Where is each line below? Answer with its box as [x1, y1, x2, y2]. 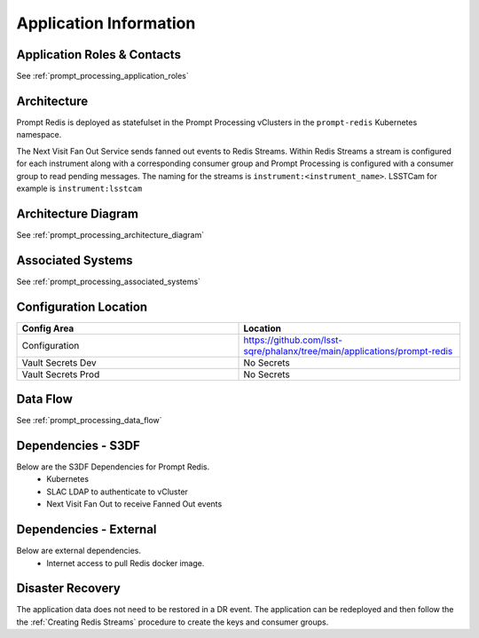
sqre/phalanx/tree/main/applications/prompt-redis [243, 344, 453, 357]
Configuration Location [16, 299, 148, 314]
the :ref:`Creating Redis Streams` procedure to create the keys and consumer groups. [16, 617, 329, 627]
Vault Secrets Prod [21, 368, 100, 381]
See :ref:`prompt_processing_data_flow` [16, 415, 163, 426]
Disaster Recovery [16, 581, 122, 596]
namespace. [16, 130, 62, 140]
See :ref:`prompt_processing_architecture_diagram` [16, 229, 205, 240]
